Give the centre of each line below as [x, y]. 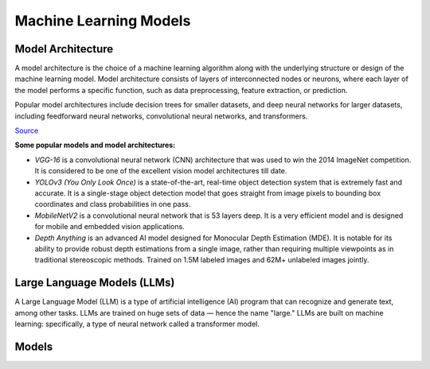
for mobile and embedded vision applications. [109, 227]
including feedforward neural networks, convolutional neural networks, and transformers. [161, 116]
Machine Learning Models [103, 21]
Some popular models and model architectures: [95, 145]
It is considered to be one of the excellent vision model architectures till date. [161, 171]
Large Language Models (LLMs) [95, 283]
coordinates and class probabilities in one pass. [113, 204]
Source [27, 130]
